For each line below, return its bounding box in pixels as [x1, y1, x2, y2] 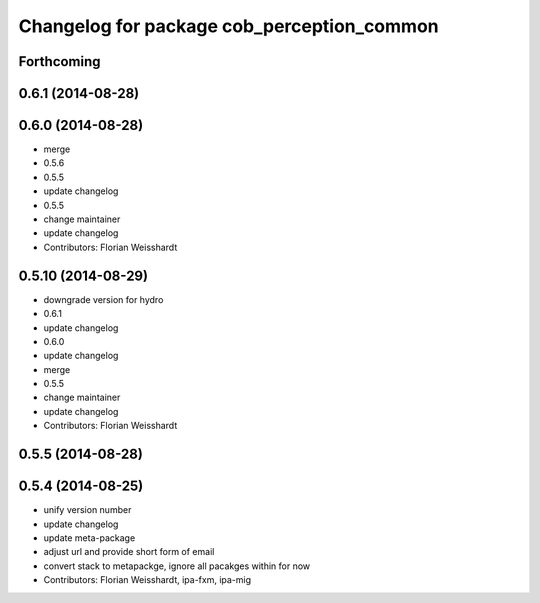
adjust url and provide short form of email [43, 546, 215, 558]
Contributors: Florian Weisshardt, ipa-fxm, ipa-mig [43, 574, 252, 586]
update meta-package [43, 531, 136, 544]
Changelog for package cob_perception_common [18, 15, 439, 37]
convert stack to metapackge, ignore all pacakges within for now [43, 560, 311, 572]
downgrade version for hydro [43, 293, 164, 305]
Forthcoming [18, 53, 101, 70]
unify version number [43, 504, 132, 516]
